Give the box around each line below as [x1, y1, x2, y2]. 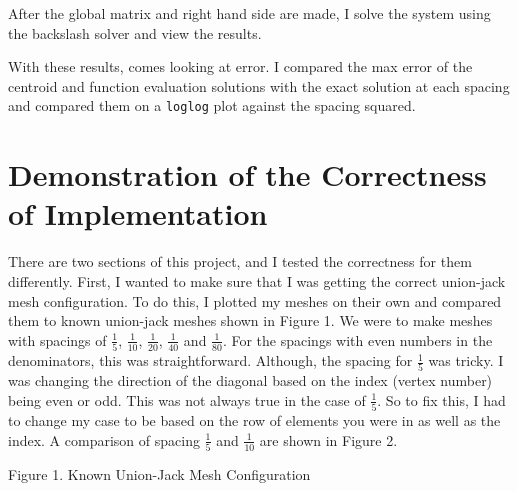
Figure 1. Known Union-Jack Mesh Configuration [8, 464, 311, 485]
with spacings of [8, 329, 107, 350]
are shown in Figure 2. [259, 429, 398, 450]
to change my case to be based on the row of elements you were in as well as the [8, 410, 501, 431]
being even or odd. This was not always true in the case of [8, 389, 366, 410]
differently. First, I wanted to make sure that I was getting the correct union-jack [8, 270, 506, 291]
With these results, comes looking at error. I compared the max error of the [8, 56, 473, 77]
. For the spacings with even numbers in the [222, 329, 493, 350]
